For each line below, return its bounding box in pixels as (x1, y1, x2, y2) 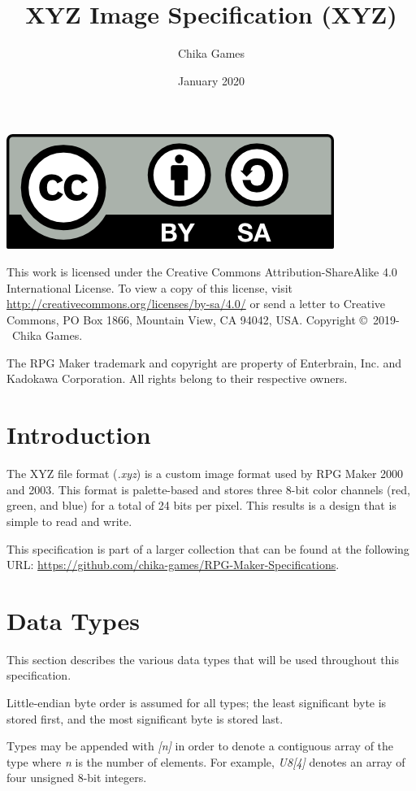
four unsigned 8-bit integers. (6, 769, 147, 786)
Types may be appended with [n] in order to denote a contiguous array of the (6, 737, 394, 754)
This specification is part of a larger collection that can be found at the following (6, 540, 409, 557)
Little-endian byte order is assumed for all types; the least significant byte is (6, 694, 387, 711)
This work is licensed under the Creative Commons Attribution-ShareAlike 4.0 (6, 263, 397, 280)
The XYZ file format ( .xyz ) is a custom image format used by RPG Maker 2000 (6, 465, 404, 482)
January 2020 (178, 72, 245, 89)
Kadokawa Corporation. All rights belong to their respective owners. (6, 370, 348, 387)
